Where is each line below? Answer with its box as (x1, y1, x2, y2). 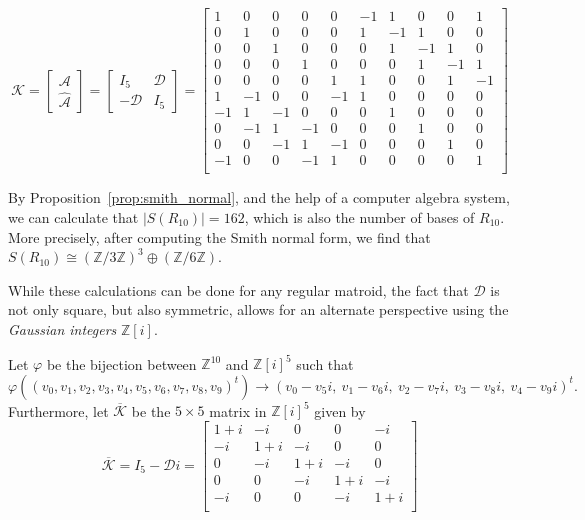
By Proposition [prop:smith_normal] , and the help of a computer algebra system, (8, 187, 510, 208)
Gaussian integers (8, 318, 117, 339)
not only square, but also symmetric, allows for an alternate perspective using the (8, 299, 509, 320)
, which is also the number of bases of (244, 206, 475, 227)
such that (296, 353, 354, 373)
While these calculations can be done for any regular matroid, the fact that (8, 279, 469, 300)
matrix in (209, 400, 267, 421)
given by (314, 400, 366, 421)
